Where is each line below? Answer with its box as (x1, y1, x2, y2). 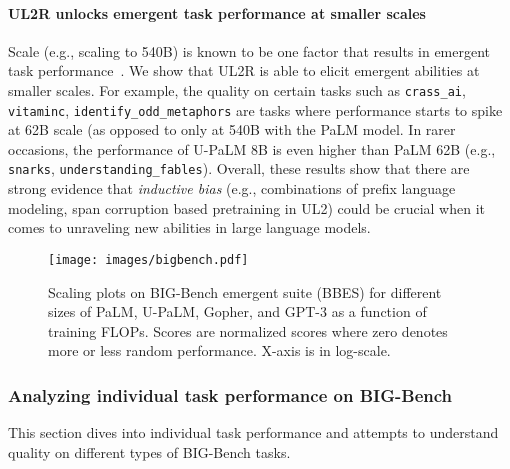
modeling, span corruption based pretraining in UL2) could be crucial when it (8, 197, 485, 218)
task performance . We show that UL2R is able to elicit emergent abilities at (8, 60, 480, 81)
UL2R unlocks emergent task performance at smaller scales (8, 2, 426, 23)
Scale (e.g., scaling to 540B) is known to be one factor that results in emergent (8, 40, 491, 61)
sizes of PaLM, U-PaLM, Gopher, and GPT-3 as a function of (48, 301, 427, 322)
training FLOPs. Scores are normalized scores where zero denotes (48, 320, 448, 341)
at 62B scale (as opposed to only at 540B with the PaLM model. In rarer (8, 119, 456, 140)
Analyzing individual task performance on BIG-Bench (8, 382, 452, 407)
